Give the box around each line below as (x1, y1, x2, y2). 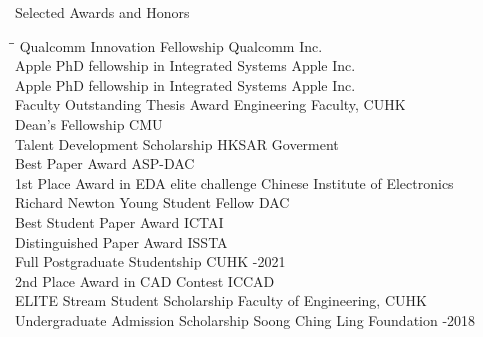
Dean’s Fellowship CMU (15, 113, 163, 134)
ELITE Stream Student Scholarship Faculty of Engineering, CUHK (15, 290, 427, 311)
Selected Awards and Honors (15, 2, 190, 22)
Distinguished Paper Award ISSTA (15, 231, 228, 252)
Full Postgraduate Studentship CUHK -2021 (15, 251, 286, 272)
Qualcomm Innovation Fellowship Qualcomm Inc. (19, 35, 323, 56)
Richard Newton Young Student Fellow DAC (15, 192, 290, 213)
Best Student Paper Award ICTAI (15, 211, 224, 232)
